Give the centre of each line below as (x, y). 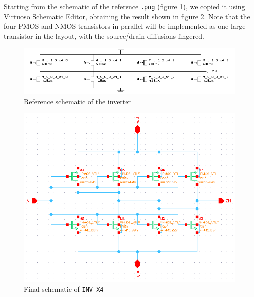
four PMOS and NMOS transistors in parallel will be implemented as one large (125, 26)
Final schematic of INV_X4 (64, 288)
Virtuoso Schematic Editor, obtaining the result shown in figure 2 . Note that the (127, 16)
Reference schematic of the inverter (78, 101)
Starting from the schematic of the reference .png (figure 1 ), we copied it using (125, 6)
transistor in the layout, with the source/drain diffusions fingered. (104, 36)
